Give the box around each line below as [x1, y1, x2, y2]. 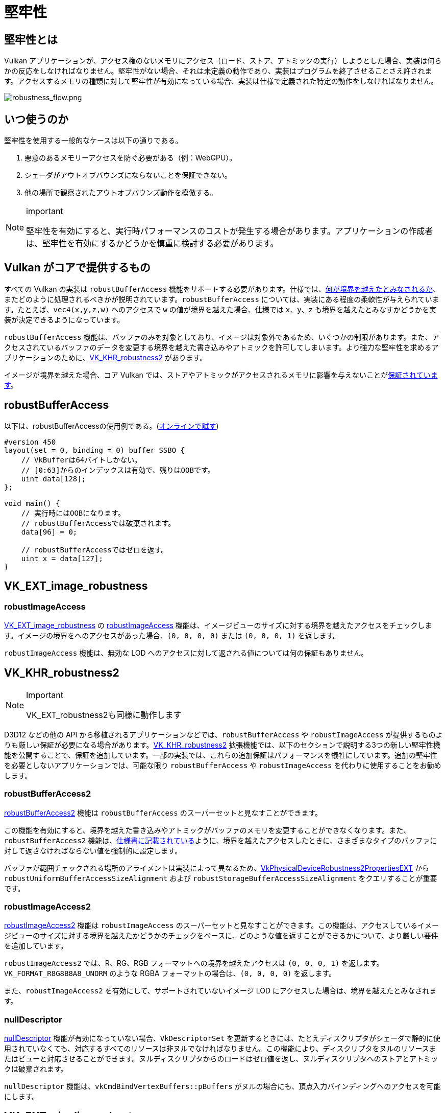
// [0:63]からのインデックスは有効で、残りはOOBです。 [21, 466, 215, 474]
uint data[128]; [21, 474, 86, 483]
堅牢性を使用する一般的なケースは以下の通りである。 [4, 136, 183, 145]
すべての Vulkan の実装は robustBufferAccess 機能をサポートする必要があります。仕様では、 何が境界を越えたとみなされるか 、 [4, 284, 440, 293]
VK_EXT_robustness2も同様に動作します [26, 709, 182, 720]
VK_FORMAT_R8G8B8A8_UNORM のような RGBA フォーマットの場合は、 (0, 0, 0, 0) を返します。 [4, 969, 336, 978]
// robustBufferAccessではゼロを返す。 [21, 545, 168, 554]
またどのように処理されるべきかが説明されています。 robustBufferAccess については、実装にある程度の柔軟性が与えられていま [4, 294, 439, 304]
